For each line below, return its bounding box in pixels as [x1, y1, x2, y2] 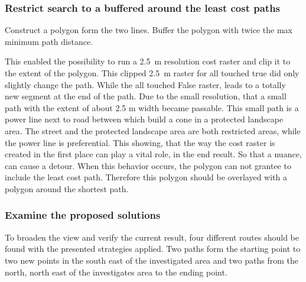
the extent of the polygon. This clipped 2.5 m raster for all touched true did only [5, 67, 300, 79]
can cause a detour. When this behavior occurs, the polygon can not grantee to [5, 159, 291, 171]
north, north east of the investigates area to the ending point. [5, 265, 227, 278]
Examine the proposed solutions [5, 208, 161, 222]
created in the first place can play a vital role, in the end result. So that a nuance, [5, 148, 302, 160]
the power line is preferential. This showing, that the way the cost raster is [5, 136, 275, 148]
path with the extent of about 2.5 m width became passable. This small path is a [5, 101, 299, 114]
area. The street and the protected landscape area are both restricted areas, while [5, 124, 301, 137]
